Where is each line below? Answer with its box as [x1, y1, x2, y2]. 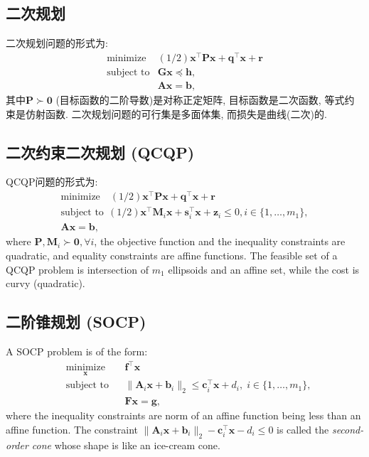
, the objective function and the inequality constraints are [94, 234, 346, 249]
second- [331, 421, 364, 436]
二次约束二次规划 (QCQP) [6, 141, 195, 163]
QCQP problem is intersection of [6, 262, 149, 276]
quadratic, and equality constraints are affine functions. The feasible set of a [6, 247, 338, 262]
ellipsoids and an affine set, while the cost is [168, 262, 360, 276]
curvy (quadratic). [6, 276, 85, 291]
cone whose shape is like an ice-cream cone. [31, 437, 220, 452]
